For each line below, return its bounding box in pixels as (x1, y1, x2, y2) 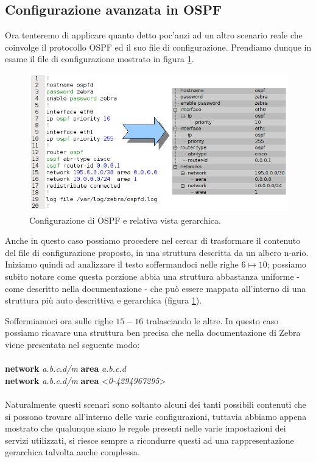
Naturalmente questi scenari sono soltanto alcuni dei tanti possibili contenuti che (5, 397, 306, 410)
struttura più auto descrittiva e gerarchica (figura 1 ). (5, 294, 202, 307)
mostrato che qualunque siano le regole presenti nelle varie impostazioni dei (5, 422, 286, 435)
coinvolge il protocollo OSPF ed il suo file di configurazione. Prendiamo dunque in (5, 40, 312, 53)
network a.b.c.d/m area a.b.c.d (5, 362, 126, 375)
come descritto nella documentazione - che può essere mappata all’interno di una (5, 282, 306, 294)
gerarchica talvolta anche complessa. (5, 446, 140, 458)
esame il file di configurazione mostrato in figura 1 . (5, 52, 194, 65)
